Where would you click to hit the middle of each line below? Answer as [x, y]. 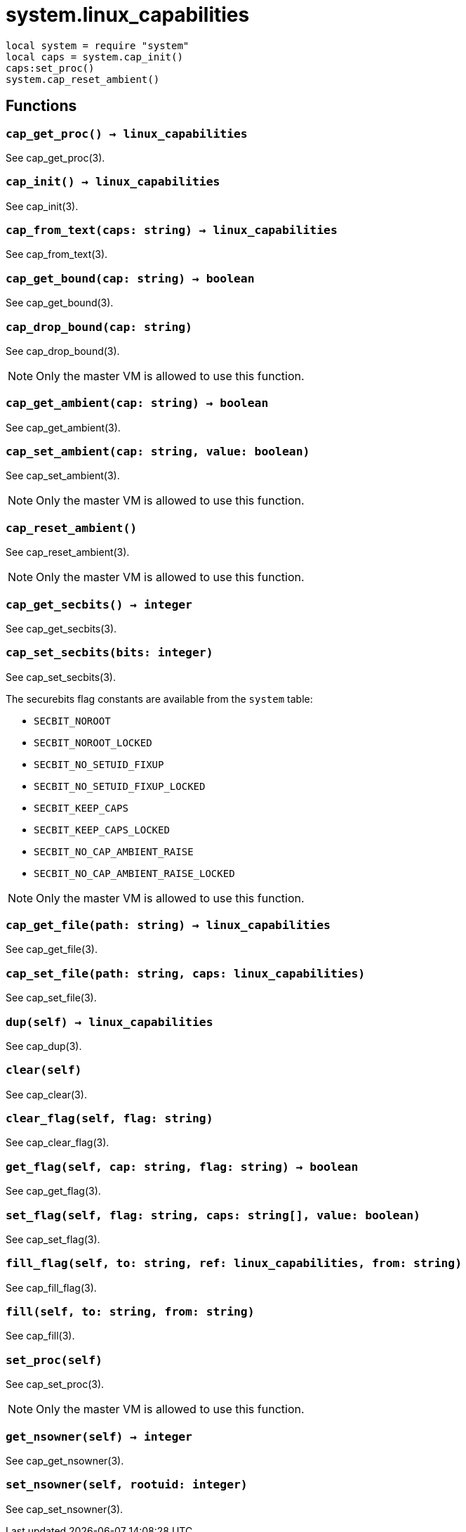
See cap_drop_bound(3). [63, 351]
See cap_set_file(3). [51, 998]
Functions [41, 106]
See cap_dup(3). [44, 1046]
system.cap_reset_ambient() [83, 79]
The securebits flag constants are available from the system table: [159, 699]
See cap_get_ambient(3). [63, 427]
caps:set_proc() [50, 68]
